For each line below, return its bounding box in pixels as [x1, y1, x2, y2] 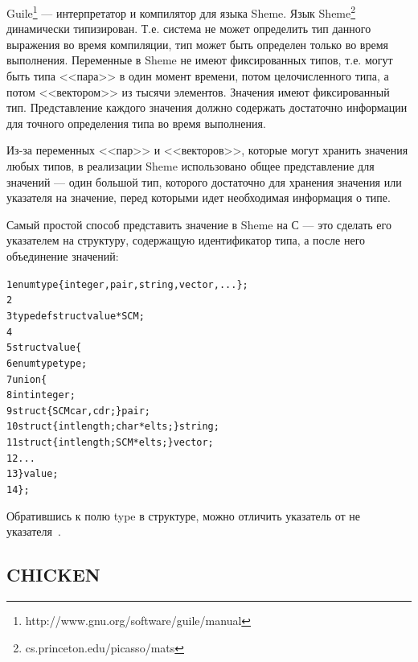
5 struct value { [6, 342, 82, 354]
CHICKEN [6, 562, 100, 587]
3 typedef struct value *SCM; [6, 310, 145, 322]
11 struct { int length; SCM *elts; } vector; [6, 437, 214, 449]
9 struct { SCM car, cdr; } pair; [6, 405, 151, 417]
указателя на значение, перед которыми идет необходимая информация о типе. [6, 189, 391, 206]
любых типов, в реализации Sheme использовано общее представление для [6, 158, 375, 174]
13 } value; [6, 468, 59, 480]
